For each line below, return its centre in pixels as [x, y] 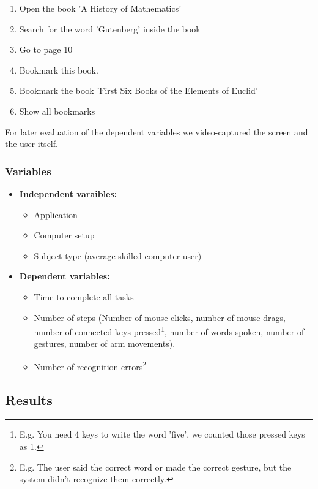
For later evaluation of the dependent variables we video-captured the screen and [157, 131]
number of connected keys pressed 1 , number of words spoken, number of [169, 331]
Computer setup [64, 235]
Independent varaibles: [68, 193]
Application [56, 214]
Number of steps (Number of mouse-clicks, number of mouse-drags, [160, 317]
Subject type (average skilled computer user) [118, 255]
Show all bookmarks [57, 111]
